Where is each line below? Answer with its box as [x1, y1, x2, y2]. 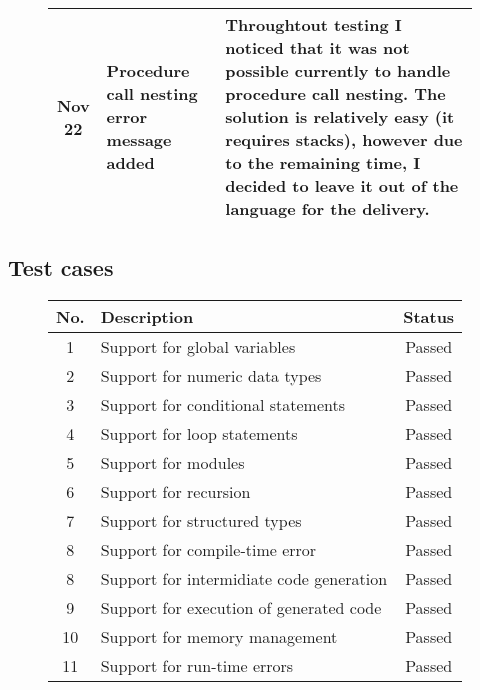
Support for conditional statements [100, 393, 346, 417]
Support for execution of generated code [100, 596, 382, 620]
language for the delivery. [225, 197, 430, 220]
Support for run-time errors [100, 654, 294, 678]
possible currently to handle [225, 59, 451, 82]
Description [100, 305, 194, 329]
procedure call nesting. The [225, 82, 446, 105]
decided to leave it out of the [225, 174, 459, 197]
